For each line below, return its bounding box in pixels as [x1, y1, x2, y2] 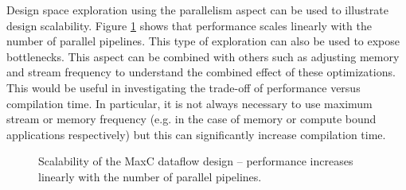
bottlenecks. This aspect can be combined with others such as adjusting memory [6, 48, 400, 64]
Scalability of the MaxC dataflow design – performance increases [38, 153, 353, 169]
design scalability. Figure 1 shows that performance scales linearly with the [6, 17, 372, 33]
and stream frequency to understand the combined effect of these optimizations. [6, 64, 396, 80]
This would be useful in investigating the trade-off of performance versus [6, 79, 361, 95]
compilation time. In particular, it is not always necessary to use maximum [6, 95, 373, 111]
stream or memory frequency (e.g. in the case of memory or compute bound [6, 111, 377, 127]
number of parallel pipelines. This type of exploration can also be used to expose [6, 33, 400, 49]
